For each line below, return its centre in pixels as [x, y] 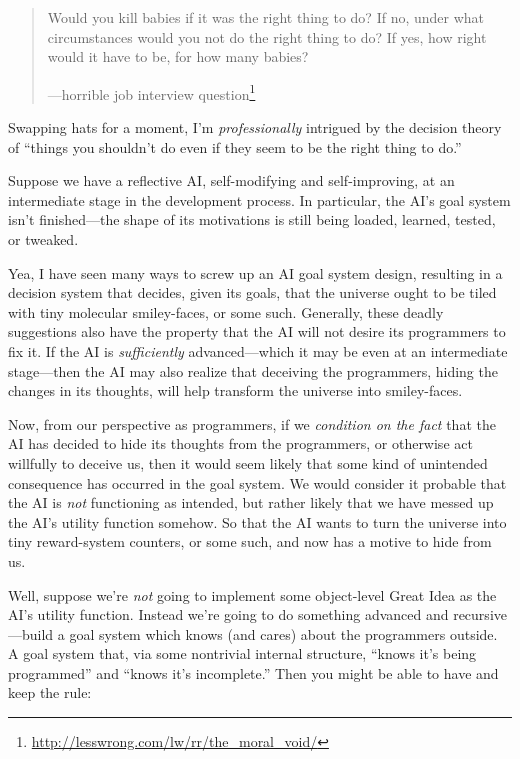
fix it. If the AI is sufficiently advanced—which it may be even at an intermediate [258, 350]
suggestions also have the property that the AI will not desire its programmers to [257, 331]
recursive [480, 614]
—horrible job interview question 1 [151, 92]
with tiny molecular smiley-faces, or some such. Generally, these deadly [226, 311]
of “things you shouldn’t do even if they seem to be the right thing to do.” [235, 146]
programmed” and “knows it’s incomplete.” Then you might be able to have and [253, 672]
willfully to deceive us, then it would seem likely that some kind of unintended [248, 462]
